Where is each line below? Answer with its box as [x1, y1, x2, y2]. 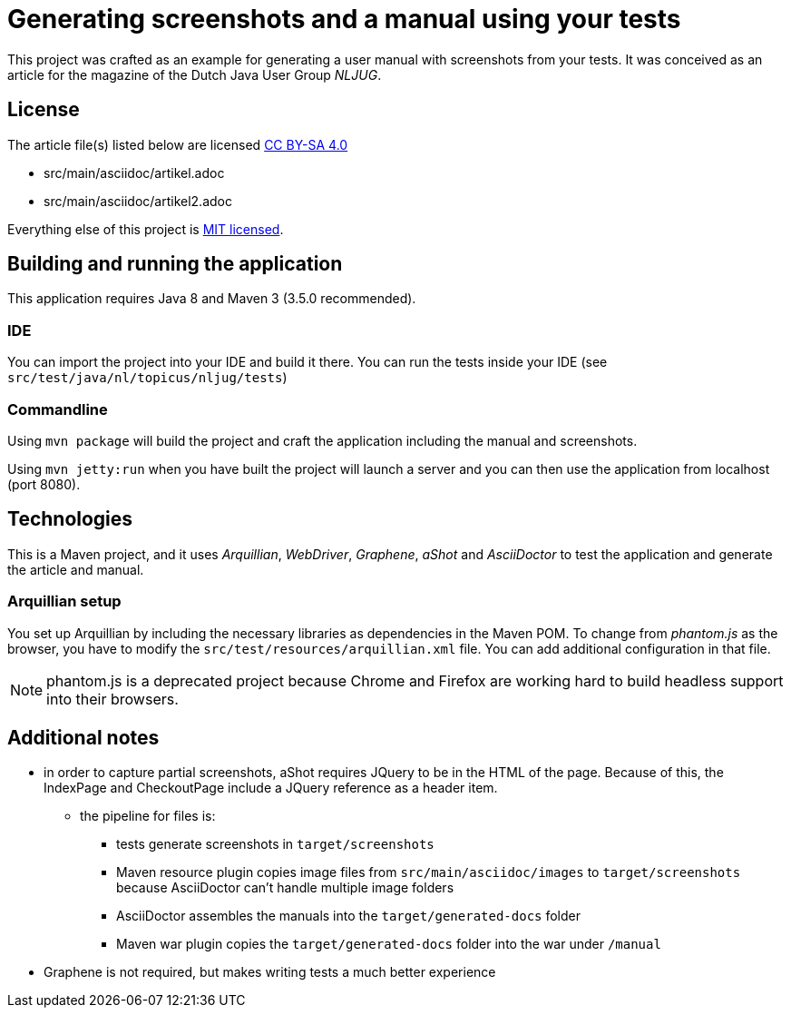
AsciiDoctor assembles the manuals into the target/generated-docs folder [116, 908, 581, 924]
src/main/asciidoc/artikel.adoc [44, 164, 225, 181]
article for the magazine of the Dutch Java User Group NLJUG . [7, 66, 382, 83]
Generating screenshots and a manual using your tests [7, 4, 681, 34]
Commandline [7, 399, 108, 419]
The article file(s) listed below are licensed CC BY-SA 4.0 [7, 136, 348, 153]
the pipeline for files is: [80, 808, 216, 824]
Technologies [7, 507, 133, 531]
